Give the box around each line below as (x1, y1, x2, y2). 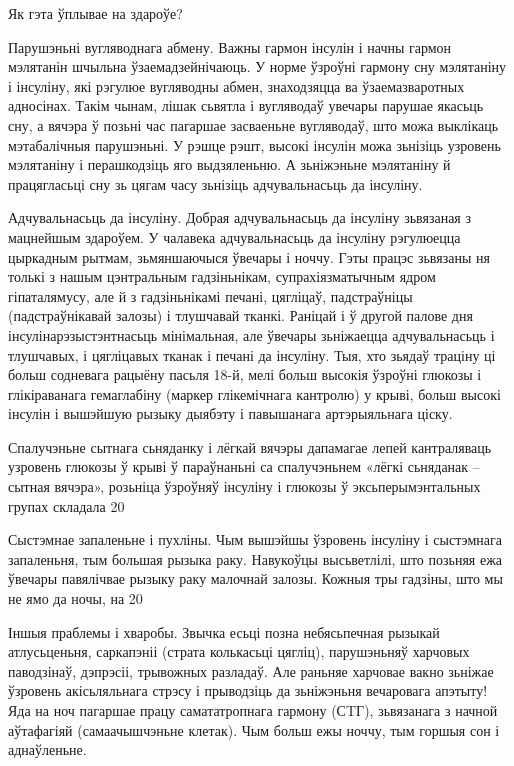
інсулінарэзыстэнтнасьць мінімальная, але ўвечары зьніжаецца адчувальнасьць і (8, 324, 495, 345)
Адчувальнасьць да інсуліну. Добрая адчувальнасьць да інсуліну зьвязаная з (8, 207, 471, 228)
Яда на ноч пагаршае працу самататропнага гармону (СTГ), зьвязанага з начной (8, 700, 498, 720)
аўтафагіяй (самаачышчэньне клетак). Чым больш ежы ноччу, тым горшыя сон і (8, 719, 500, 740)
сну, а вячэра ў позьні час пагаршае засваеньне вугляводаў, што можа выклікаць (8, 114, 499, 135)
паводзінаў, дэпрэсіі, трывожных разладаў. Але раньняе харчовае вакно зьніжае (8, 660, 494, 681)
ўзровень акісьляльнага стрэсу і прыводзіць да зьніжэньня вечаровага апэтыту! (8, 680, 488, 701)
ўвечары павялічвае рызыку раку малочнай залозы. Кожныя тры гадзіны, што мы (8, 568, 503, 589)
